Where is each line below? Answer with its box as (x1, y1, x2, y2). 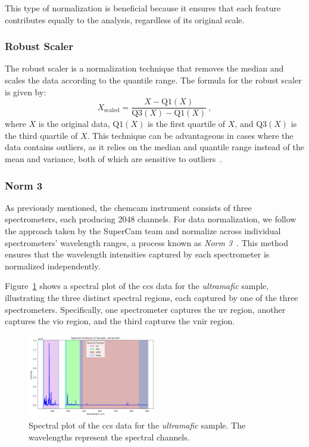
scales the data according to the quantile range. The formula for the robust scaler (5, 74, 302, 86)
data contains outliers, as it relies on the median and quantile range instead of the (5, 141, 304, 153)
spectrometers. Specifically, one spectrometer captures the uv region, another (5, 303, 286, 315)
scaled (104, 107, 120, 114)
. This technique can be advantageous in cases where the (87, 129, 294, 141)
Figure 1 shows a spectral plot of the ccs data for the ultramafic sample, (5, 280, 269, 292)
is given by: (5, 85, 46, 98)
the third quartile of (5, 129, 78, 141)
